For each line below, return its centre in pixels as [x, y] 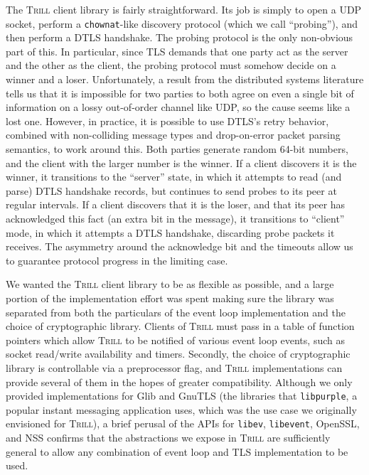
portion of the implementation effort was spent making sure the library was [170, 298]
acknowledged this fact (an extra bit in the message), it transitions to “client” [175, 218]
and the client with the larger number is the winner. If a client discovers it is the [181, 162]
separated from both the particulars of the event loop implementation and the [176, 312]
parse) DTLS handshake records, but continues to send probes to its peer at [171, 190]
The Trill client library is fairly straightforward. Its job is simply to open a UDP [184, 9]
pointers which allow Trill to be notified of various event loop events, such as [175, 340]
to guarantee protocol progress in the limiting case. [117, 260]
